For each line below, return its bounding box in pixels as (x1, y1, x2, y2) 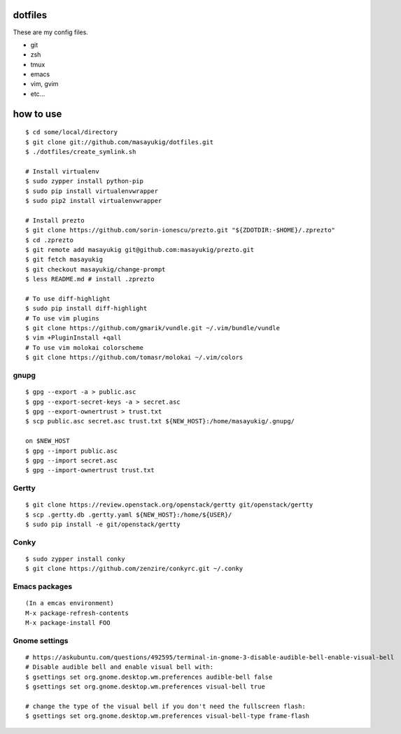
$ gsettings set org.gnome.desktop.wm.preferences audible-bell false (25, 672, 273, 681)
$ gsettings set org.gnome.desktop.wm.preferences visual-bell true (25, 683, 265, 691)
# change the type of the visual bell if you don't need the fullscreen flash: (25, 703, 306, 710)
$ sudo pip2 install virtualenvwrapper (25, 197, 162, 204)
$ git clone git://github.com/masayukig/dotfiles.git (25, 138, 213, 146)
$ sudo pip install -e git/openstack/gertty (25, 521, 181, 528)
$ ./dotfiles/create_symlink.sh (25, 148, 136, 156)
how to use (13, 108, 62, 120)
